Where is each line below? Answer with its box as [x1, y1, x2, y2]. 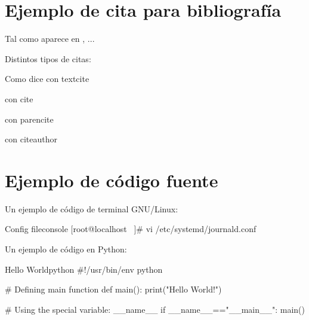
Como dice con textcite [5, 72, 89, 85]
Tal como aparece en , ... [5, 32, 95, 45]
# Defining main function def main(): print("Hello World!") [5, 283, 222, 295]
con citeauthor [5, 133, 57, 145]
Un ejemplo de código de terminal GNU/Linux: [5, 202, 178, 215]
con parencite [5, 112, 54, 125]
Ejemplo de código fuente [5, 167, 218, 192]
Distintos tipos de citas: [5, 52, 91, 65]
